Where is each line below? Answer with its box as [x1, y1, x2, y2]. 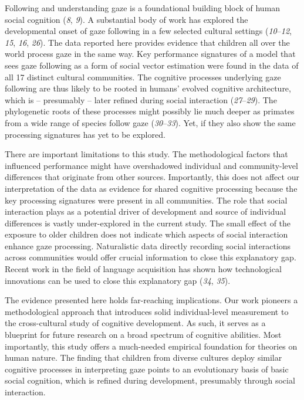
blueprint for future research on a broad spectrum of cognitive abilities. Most [5, 328, 282, 341]
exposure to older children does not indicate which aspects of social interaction [5, 228, 288, 240]
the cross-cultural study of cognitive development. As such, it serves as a [5, 317, 266, 329]
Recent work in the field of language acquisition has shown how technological [5, 263, 282, 275]
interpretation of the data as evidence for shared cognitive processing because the [5, 182, 298, 194]
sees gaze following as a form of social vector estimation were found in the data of [5, 59, 299, 71]
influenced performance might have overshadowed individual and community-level [5, 159, 298, 171]
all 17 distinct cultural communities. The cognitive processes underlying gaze [5, 70, 281, 83]
